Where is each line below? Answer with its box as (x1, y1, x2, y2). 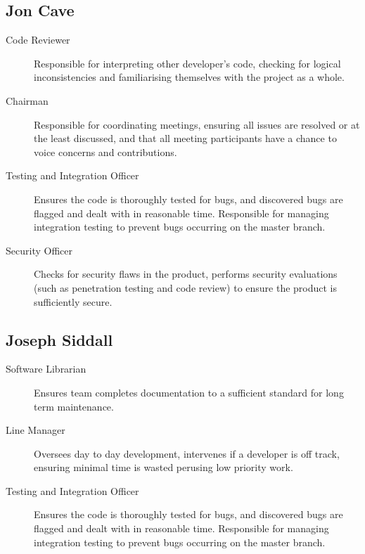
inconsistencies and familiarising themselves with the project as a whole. (34, 70, 345, 84)
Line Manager (6, 423, 65, 437)
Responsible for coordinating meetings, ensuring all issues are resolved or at (34, 117, 360, 131)
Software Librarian (6, 361, 87, 376)
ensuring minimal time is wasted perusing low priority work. (34, 460, 293, 475)
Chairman (6, 93, 49, 108)
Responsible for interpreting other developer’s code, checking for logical (34, 56, 341, 70)
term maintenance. (34, 399, 114, 413)
